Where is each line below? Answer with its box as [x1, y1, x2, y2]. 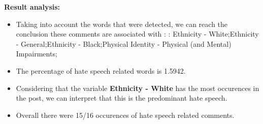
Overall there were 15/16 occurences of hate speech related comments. [16, 109, 235, 120]
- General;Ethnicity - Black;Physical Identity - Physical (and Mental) [16, 38, 232, 49]
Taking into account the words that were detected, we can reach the [16, 18, 228, 29]
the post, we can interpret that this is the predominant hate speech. [16, 92, 227, 103]
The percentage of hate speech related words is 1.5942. [16, 65, 186, 76]
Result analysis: [4, 2, 60, 12]
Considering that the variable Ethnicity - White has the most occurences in [16, 82, 259, 93]
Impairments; [16, 48, 57, 59]
